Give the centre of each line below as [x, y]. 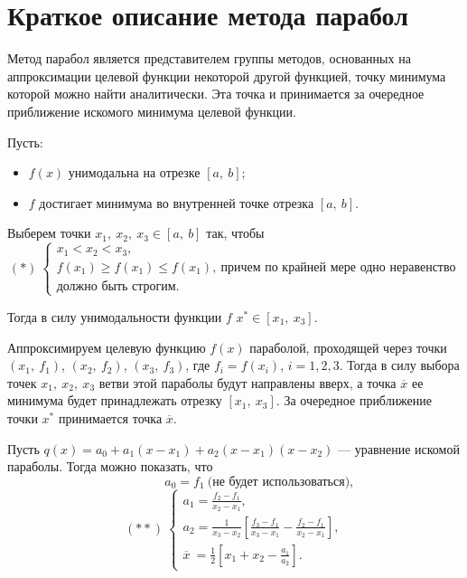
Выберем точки [49, 233]
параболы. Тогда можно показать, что [110, 466]
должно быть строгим [116, 286]
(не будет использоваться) [279, 482]
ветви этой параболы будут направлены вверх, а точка [248, 382]
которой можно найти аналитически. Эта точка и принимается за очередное [216, 94]
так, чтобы [235, 233]
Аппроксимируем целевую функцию [107, 347]
